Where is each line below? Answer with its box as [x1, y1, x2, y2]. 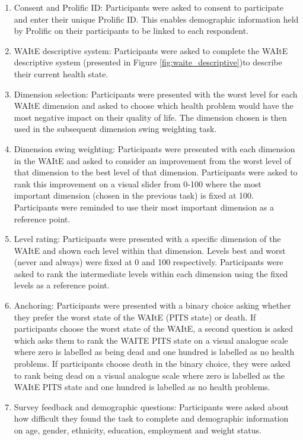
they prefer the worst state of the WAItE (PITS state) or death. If [14, 310, 256, 323]
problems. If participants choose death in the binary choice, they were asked [14, 357, 291, 370]
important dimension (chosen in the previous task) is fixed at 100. [14, 189, 254, 202]
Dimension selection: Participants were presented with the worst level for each [14, 87, 298, 100]
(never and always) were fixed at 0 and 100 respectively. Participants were [14, 256, 283, 268]
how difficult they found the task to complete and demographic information [14, 412, 289, 425]
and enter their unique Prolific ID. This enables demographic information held [14, 12, 299, 25]
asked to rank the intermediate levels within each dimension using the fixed [14, 267, 288, 279]
